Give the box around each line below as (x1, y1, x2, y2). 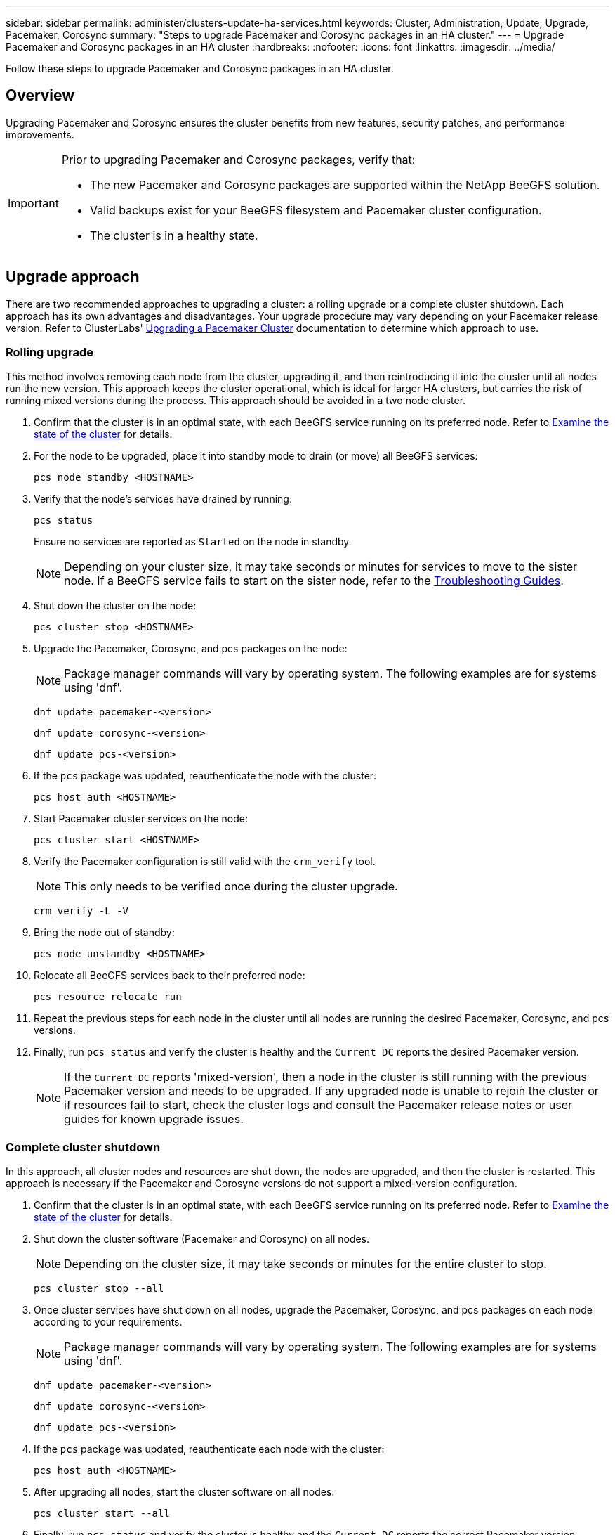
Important (8, 195, 59, 210)
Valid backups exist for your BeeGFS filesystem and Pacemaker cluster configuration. (89, 202, 542, 217)
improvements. (6, 128, 74, 141)
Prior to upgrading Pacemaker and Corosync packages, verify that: (61, 152, 416, 167)
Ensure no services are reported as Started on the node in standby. (34, 536, 352, 548)
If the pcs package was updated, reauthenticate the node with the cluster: (34, 770, 377, 782)
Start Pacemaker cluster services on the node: (34, 812, 248, 825)
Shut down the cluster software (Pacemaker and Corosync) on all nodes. (34, 1233, 370, 1245)
